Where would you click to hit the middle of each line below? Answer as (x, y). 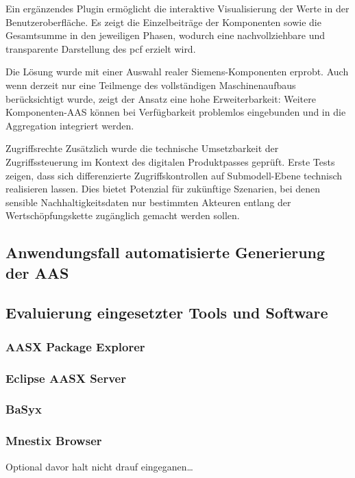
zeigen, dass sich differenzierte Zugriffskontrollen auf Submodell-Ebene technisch (174, 175)
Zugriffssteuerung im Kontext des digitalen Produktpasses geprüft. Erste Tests (170, 161)
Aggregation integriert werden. (70, 125)
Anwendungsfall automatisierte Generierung (166, 252)
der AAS (37, 272)
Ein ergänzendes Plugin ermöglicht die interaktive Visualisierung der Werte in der (177, 8)
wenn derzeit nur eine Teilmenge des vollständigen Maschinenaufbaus (151, 85)
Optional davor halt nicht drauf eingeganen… (99, 466)
